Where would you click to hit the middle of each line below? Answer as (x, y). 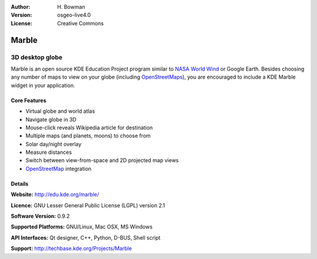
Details (20, 184)
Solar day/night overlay (53, 144)
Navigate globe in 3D (51, 119)
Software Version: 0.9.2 (40, 216)
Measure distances (49, 152)
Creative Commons (80, 23)
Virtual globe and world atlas (60, 111)
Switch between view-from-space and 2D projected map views (102, 160)
